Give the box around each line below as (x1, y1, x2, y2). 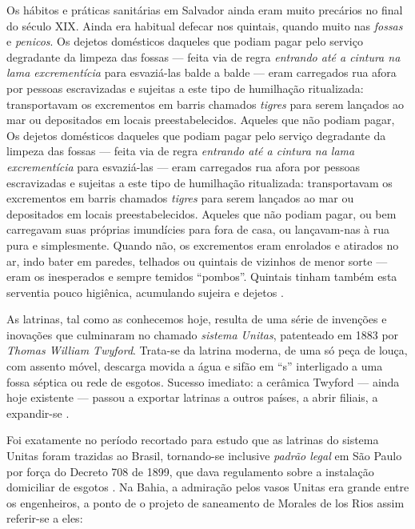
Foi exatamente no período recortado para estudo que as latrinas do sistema (6, 431, 379, 448)
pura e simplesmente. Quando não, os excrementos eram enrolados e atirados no (6, 236, 399, 253)
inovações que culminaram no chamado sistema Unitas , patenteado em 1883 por (6, 326, 399, 343)
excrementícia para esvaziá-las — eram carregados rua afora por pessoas (6, 158, 361, 174)
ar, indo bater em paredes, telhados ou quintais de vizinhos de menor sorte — (6, 252, 388, 269)
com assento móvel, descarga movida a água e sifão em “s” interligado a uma (6, 358, 383, 375)
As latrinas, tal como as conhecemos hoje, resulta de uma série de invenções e (6, 311, 387, 327)
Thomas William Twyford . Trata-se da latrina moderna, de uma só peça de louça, (6, 342, 408, 359)
